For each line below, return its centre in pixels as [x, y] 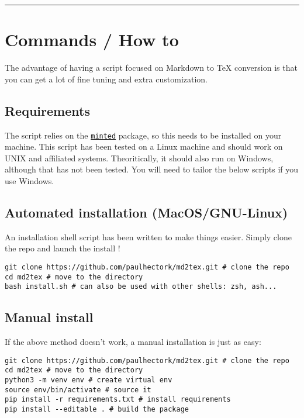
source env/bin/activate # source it [78, 390]
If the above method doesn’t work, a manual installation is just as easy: [133, 342]
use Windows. [30, 180]
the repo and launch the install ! [63, 248]
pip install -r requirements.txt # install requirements [118, 400]
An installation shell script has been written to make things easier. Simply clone [148, 236]
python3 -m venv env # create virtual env [89, 380]
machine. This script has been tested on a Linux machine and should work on [144, 146]
